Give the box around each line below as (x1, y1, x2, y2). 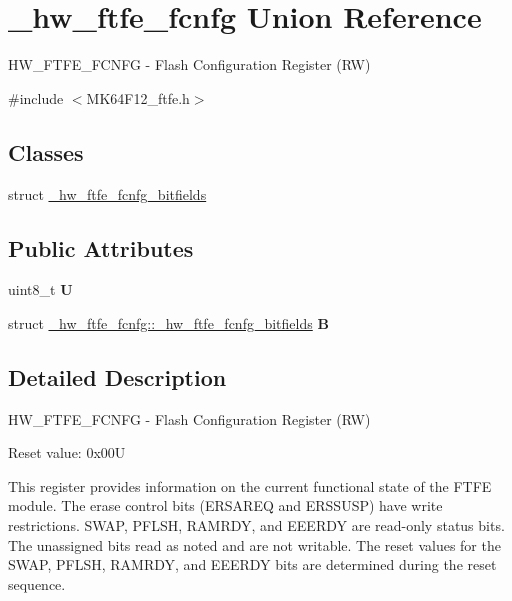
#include (8, 87, 64, 108)
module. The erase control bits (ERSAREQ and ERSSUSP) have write (8, 495, 443, 516)
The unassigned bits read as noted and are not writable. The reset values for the (8, 534, 501, 555)
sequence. (8, 573, 66, 594)
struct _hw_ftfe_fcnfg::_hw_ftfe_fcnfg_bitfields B (8, 312, 329, 333)
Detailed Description (8, 361, 227, 392)
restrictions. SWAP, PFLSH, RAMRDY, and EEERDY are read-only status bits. (8, 515, 505, 536)
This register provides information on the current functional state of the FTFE (8, 475, 492, 496)
